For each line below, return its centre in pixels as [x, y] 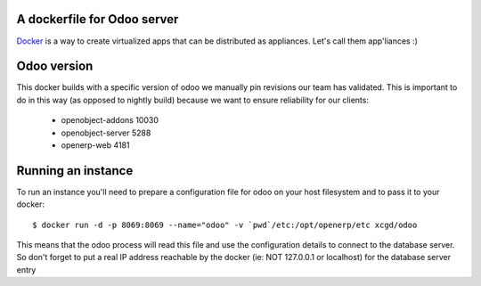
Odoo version [55, 66]
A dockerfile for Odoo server [98, 19]
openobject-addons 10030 [110, 120]
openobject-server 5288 [106, 133]
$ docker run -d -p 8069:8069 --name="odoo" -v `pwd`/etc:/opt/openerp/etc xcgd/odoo [225, 225]
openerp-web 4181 [95, 145]
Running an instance [75, 171]
